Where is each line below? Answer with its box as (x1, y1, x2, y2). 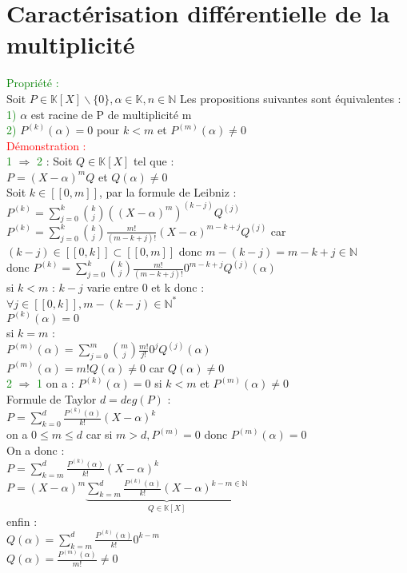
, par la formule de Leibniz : (99, 184, 237, 201)
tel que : (134, 153, 174, 169)
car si (86, 426, 113, 443)
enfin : (6, 512, 38, 529)
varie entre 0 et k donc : (86, 279, 205, 296)
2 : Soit (37, 153, 73, 169)
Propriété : (6, 74, 59, 91)
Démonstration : (6, 137, 86, 153)
